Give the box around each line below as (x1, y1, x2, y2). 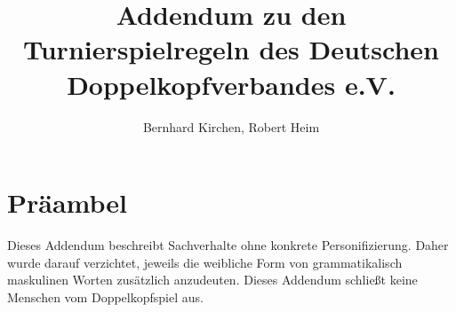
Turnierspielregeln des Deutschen (23, 31, 439, 67)
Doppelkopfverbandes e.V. (67, 66, 396, 102)
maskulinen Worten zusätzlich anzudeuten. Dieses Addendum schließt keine (7, 270, 418, 289)
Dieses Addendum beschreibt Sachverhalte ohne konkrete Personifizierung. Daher (7, 236, 449, 254)
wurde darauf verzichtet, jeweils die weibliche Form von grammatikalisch (7, 253, 403, 271)
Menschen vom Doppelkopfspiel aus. (7, 287, 204, 306)
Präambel (7, 184, 127, 221)
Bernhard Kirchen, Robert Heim (142, 117, 320, 136)
